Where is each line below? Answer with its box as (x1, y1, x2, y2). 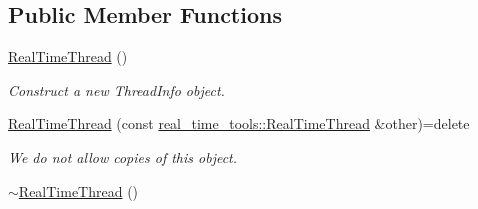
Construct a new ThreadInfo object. (8, 79, 225, 100)
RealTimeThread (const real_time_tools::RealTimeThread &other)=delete (8, 113, 470, 134)
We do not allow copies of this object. (8, 146, 238, 167)
